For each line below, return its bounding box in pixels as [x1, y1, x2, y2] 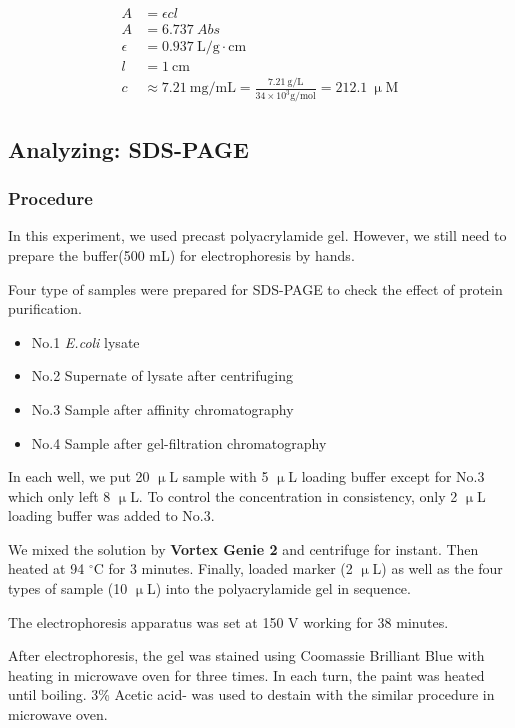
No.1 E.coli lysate [31, 331, 140, 352]
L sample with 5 [169, 466, 269, 487]
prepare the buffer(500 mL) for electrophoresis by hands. [8, 244, 355, 265]
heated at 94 [8, 558, 85, 579]
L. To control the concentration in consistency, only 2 [130, 485, 458, 506]
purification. [8, 298, 82, 319]
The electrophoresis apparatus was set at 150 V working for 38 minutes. [8, 611, 449, 632]
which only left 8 [8, 485, 111, 506]
